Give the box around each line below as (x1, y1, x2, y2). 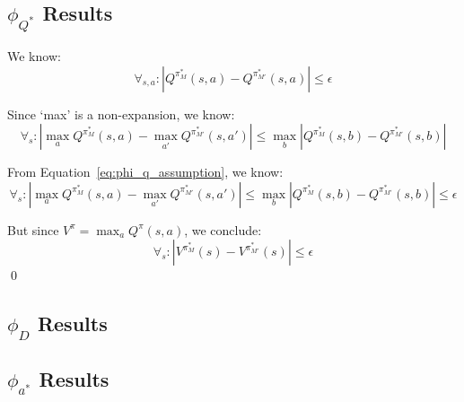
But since (7, 220, 59, 239)
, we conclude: (184, 220, 262, 239)
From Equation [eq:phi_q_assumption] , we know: (7, 162, 284, 181)
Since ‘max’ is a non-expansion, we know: (7, 104, 235, 123)
